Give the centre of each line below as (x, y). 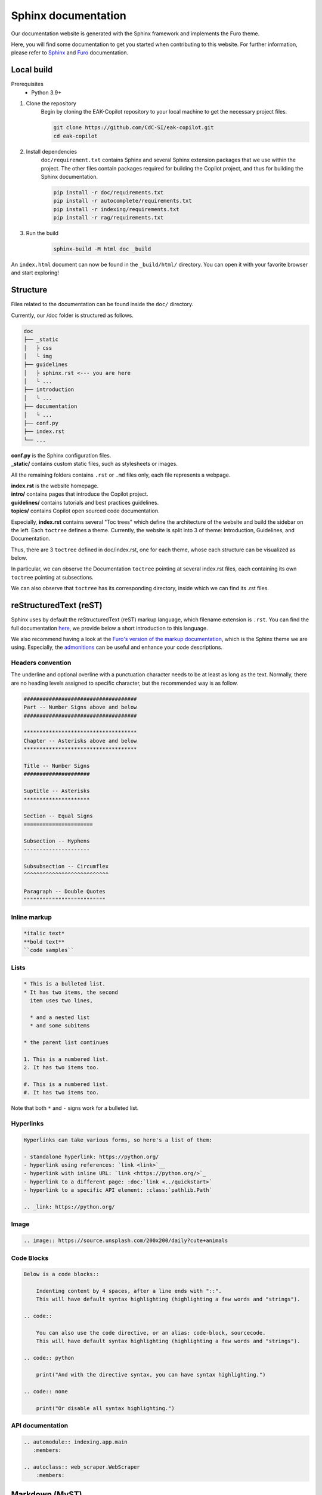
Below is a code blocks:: (61, 1274)
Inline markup (31, 917)
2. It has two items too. (61, 1068)
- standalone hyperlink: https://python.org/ (91, 1157)
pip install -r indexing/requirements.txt (116, 209)
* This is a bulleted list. (64, 984)
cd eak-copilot (75, 136)
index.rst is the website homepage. (55, 486)
